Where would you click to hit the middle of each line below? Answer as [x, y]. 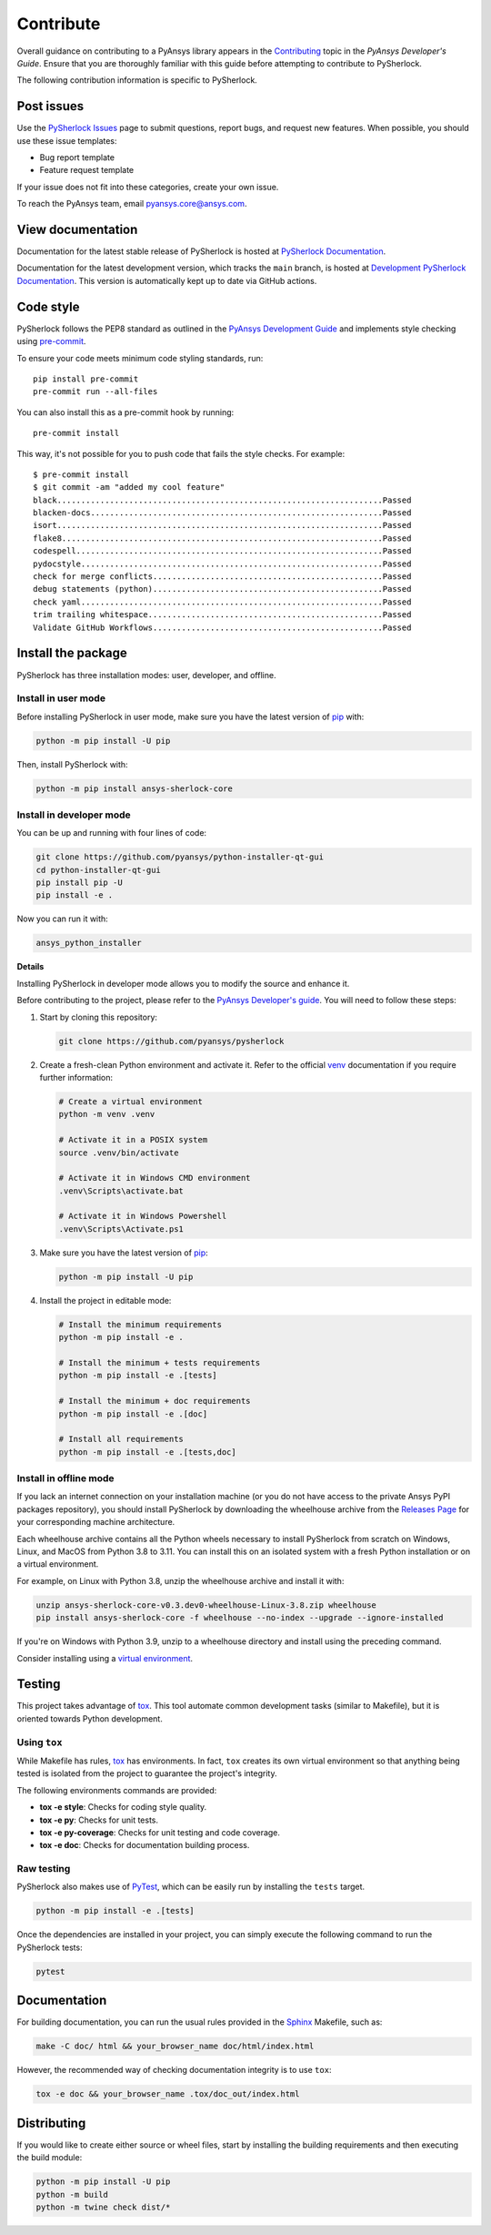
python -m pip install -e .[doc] [133, 1414]
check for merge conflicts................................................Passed [222, 577]
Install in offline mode [65, 1478]
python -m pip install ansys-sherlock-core [135, 788]
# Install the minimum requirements [140, 1324]
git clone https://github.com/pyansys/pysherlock [171, 1041]
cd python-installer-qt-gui [98, 870]
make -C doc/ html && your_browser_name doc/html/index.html [175, 2047]
